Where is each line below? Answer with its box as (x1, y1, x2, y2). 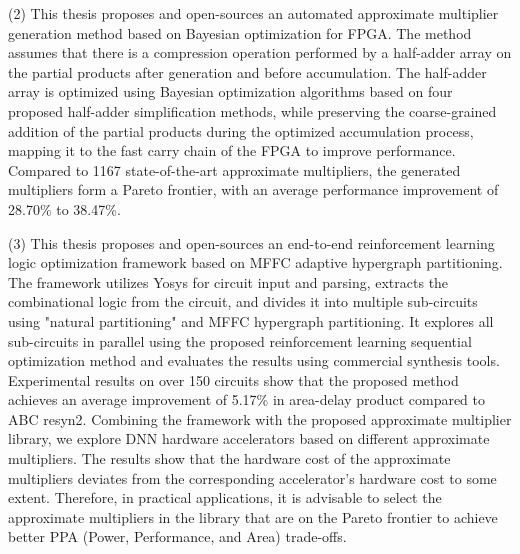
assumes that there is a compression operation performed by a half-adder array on (8, 42, 512, 63)
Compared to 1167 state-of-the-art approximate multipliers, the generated (8, 159, 461, 180)
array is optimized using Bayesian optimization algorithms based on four (8, 81, 453, 102)
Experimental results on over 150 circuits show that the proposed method (8, 369, 459, 390)
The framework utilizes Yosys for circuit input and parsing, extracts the (8, 271, 449, 292)
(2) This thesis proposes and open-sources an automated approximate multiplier (8, 3, 499, 23)
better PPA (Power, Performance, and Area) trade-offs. (8, 526, 347, 547)
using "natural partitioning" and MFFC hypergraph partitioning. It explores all (8, 310, 494, 331)
